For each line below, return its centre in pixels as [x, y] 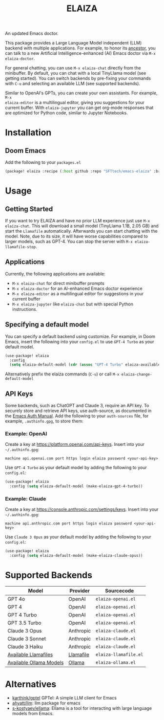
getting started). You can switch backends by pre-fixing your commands [78, 78]
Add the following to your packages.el [43, 162]
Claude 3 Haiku [25, 647]
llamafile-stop [20, 247]
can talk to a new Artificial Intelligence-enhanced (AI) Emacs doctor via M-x [81, 53]
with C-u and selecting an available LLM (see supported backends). [73, 84]
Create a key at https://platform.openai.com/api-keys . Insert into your [75, 444]
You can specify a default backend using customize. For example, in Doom [80, 336]
